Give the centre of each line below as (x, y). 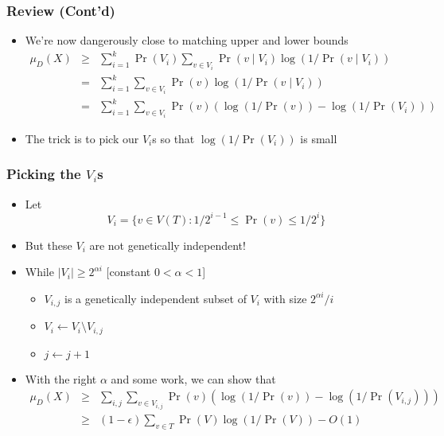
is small (319, 138)
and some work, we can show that (193, 378)
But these (49, 245)
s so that (173, 138)
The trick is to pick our (82, 138)
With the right (61, 378)
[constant (129, 272)
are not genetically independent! (167, 245)
